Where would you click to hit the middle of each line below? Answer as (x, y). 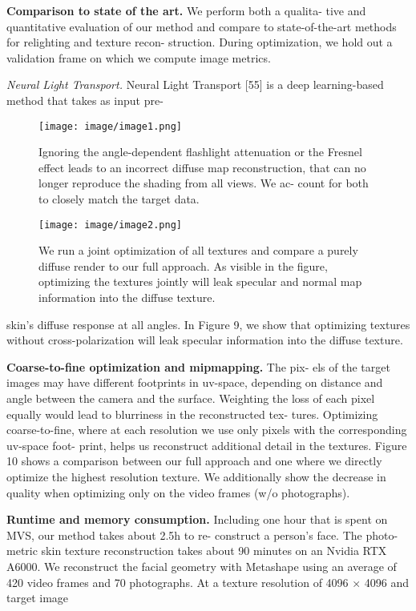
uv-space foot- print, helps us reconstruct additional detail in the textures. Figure (207, 445)
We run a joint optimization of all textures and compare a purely (198, 250)
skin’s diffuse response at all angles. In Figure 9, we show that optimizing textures (208, 324)
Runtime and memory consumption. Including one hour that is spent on (197, 519)
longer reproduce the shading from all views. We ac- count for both (204, 183)
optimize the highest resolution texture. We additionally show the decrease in (196, 476)
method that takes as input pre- (85, 100)
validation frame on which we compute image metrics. (139, 57)
